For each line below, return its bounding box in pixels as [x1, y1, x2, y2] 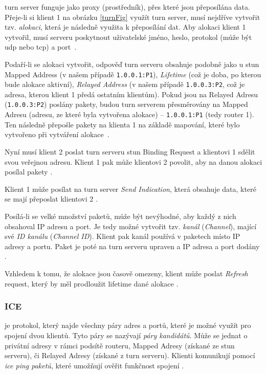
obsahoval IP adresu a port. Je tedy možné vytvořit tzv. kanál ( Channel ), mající [5, 221, 257, 231]
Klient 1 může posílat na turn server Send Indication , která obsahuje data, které [5, 183, 256, 194]
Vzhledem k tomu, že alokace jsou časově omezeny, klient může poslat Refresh [5, 268, 248, 278]
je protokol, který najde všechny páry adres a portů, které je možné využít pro [5, 320, 251, 331]
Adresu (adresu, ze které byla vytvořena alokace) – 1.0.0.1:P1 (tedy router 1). [5, 109, 254, 120]
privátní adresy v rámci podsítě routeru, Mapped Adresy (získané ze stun [5, 340, 235, 350]
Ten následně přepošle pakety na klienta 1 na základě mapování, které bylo [5, 119, 240, 129]
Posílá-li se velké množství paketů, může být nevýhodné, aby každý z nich [5, 210, 236, 221]
